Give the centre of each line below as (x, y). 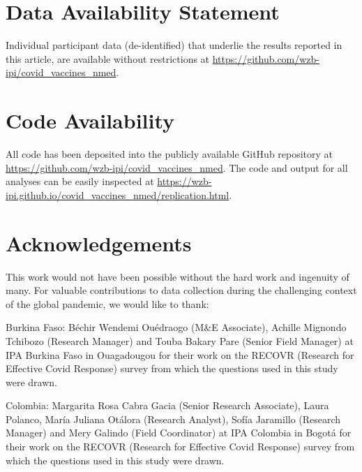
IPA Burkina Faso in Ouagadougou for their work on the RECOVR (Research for (180, 354)
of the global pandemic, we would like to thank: (107, 303)
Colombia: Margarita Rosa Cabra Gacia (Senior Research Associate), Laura (167, 405)
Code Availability (90, 120)
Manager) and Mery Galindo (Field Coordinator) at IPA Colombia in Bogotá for (179, 433)
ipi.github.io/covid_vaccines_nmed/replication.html (118, 194)
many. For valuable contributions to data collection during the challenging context (181, 290)
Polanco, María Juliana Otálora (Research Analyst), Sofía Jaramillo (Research (173, 419)
